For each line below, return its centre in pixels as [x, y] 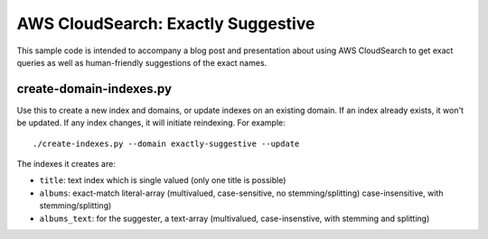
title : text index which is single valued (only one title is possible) [163, 180]
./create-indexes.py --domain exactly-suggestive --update [166, 143]
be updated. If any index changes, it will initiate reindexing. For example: [151, 123]
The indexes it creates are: [66, 164]
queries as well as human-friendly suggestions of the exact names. [142, 62]
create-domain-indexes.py [94, 89]
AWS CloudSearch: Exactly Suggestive [166, 23]
